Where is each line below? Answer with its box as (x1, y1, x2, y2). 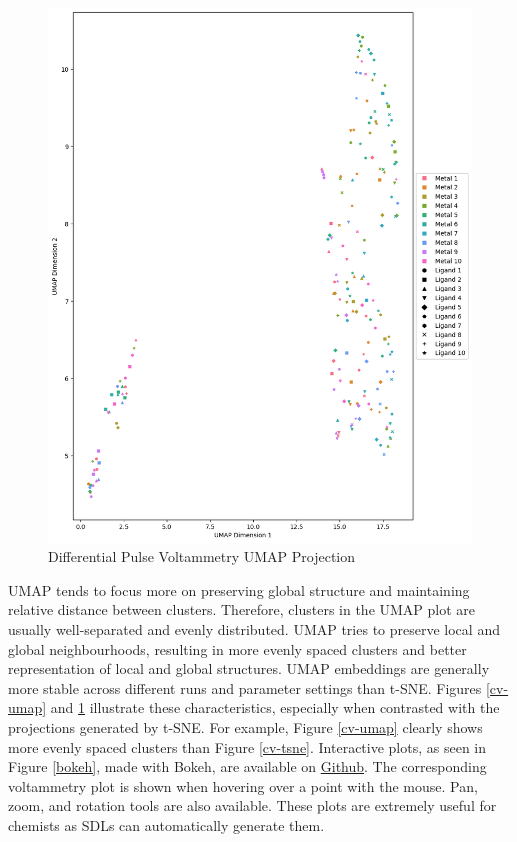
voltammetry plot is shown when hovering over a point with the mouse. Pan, (8, 775, 478, 796)
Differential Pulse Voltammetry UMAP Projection (48, 546, 356, 567)
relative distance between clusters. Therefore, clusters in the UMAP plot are (8, 599, 476, 620)
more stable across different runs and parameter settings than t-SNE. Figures (8, 677, 482, 698)
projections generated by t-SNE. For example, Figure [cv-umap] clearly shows (8, 717, 483, 738)
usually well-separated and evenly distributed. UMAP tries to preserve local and (8, 619, 500, 640)
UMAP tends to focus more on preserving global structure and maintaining (8, 579, 470, 600)
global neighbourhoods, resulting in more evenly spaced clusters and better (8, 638, 467, 659)
